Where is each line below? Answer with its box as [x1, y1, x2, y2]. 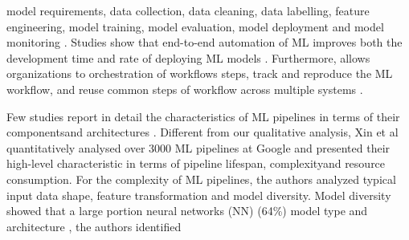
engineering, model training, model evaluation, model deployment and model [6, 18, 384, 35]
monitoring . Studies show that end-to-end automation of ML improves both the [6, 34, 403, 51]
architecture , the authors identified [6, 218, 182, 234]
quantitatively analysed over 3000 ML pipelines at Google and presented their [6, 139, 391, 156]
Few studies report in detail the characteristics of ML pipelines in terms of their [6, 108, 400, 124]
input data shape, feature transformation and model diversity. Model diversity [6, 186, 391, 203]
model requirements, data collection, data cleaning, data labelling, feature [6, 2, 370, 18]
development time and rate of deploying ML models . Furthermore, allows [6, 49, 370, 66]
